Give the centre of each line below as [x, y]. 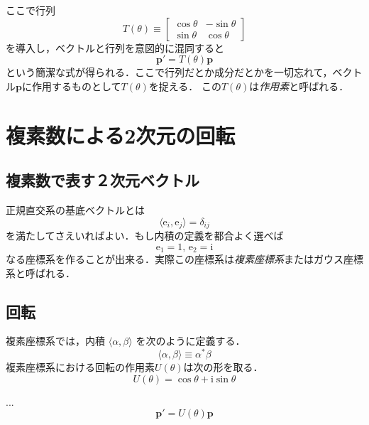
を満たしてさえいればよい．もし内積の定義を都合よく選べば [145, 235]
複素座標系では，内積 [55, 341]
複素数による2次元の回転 [121, 135]
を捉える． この [185, 86]
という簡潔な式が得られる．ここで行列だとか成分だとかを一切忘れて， [169, 72]
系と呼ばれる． [40, 273]
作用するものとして [76, 86]
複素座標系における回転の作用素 [80, 367]
